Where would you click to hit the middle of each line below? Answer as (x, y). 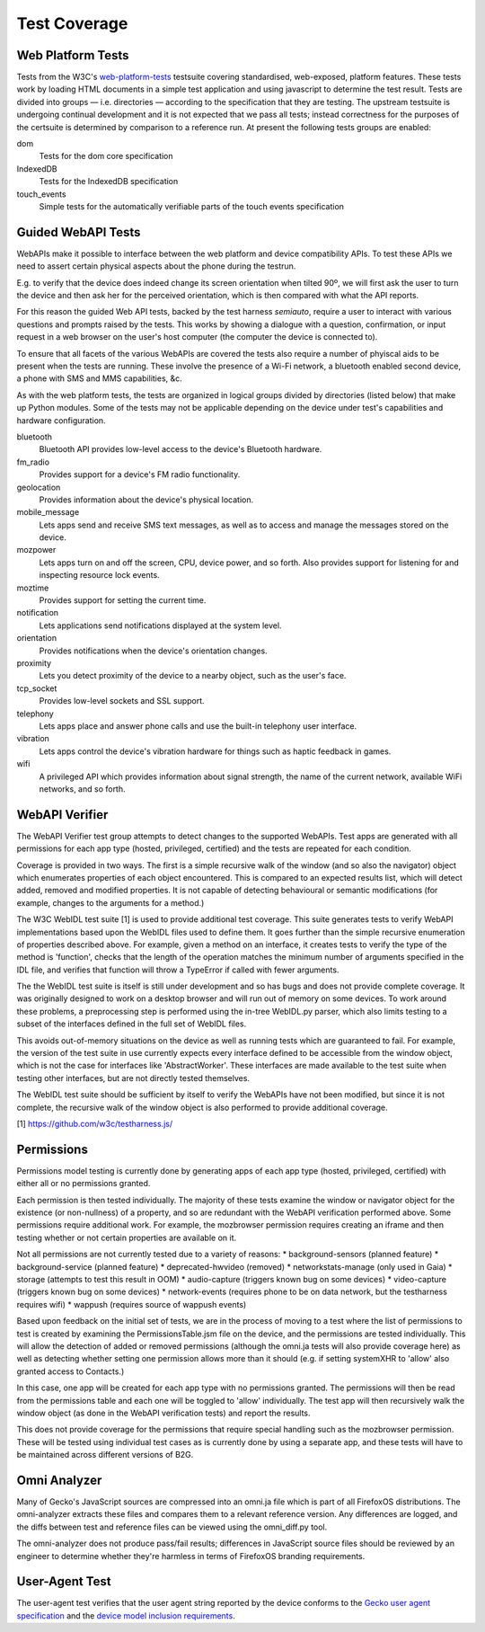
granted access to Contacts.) (71, 1371)
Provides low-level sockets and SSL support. (122, 701)
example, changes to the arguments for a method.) (110, 902)
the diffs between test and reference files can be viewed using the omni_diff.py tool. (172, 1527)
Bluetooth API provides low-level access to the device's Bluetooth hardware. (181, 449)
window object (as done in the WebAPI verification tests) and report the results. (163, 1413)
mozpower (36, 550)
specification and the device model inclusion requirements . (126, 1615)
